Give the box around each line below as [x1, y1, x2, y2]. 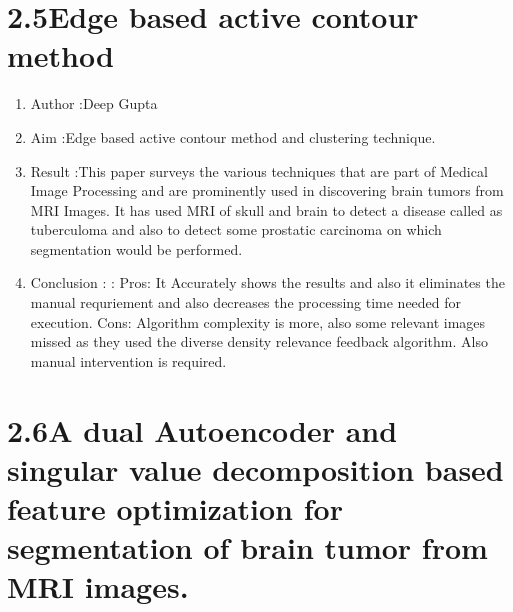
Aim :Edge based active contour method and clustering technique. [30, 126, 436, 147]
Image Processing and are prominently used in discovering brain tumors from [30, 180, 504, 201]
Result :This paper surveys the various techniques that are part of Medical [30, 160, 488, 181]
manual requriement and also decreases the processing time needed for [30, 292, 462, 313]
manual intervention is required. [30, 350, 227, 371]
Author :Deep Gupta [30, 93, 158, 114]
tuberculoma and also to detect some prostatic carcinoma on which [30, 219, 442, 240]
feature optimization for [7, 488, 343, 528]
